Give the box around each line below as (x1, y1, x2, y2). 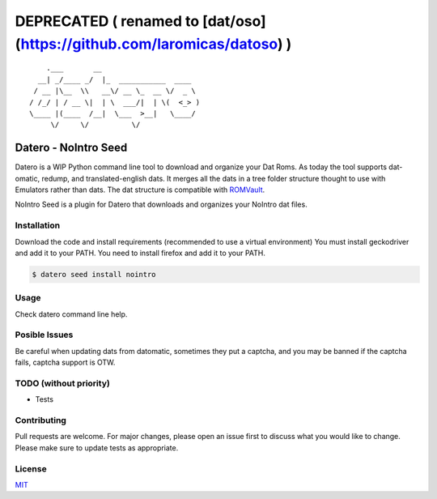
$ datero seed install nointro (32, 270, 157, 279)
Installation (15, 220, 61, 231)
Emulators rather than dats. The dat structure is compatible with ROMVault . (15, 185, 265, 194)
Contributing (15, 415, 66, 426)
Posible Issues (15, 329, 74, 340)
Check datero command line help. (15, 309, 128, 319)
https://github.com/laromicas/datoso (20, 35, 278, 53)
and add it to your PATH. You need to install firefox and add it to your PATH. (15, 248, 266, 258)
